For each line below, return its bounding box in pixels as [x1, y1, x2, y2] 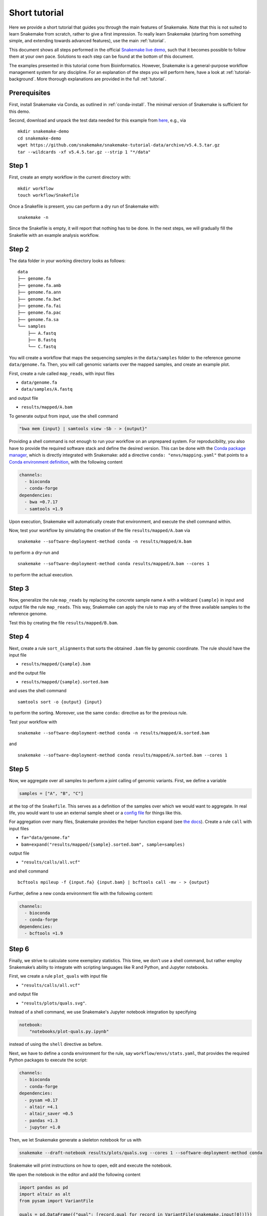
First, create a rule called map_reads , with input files [9, 370, 115, 376]
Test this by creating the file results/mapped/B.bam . [9, 620, 118, 626]
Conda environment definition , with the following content [9, 459, 123, 465]
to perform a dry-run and [9, 550, 59, 555]
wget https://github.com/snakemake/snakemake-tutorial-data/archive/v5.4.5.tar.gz [17, 143, 220, 148]
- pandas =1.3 [24, 1118, 58, 1123]
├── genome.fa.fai [17, 303, 62, 309]
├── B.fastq [27, 337, 56, 342]
